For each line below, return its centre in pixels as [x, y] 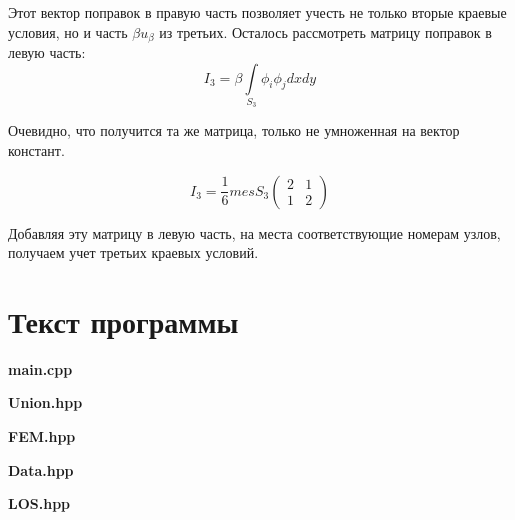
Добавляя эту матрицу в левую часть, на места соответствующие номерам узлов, [254, 232]
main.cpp [40, 368]
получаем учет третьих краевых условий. [133, 252]
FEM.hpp [42, 436]
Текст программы [123, 320]
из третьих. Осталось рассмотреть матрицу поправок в [325, 31]
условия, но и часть [68, 31]
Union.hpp [45, 402]
